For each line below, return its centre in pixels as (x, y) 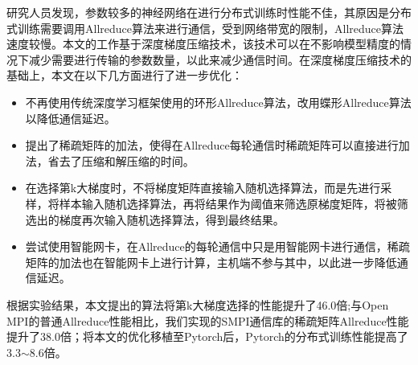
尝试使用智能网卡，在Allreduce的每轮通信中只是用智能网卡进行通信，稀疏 (217, 246)
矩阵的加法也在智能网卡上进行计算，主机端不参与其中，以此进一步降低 (211, 262)
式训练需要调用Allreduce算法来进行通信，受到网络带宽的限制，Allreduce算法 (205, 28)
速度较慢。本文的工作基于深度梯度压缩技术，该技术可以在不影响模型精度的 (203, 44)
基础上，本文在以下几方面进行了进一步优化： (125, 75)
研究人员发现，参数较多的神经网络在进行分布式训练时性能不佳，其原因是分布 (209, 12)
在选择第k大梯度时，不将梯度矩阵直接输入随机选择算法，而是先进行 (203, 188)
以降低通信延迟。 (70, 118)
